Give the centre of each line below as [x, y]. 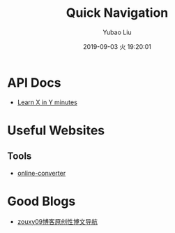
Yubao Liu [117, 32]
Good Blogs [41, 201]
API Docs [34, 83]
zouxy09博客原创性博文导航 [58, 221]
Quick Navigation [117, 13]
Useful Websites [56, 130]
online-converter [41, 173]
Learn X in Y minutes [47, 102]
